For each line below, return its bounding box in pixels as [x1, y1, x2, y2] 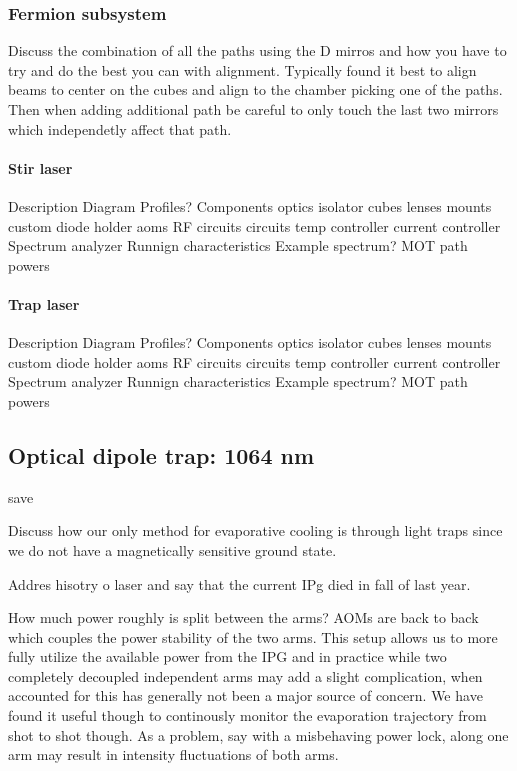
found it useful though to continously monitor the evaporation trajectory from [8, 705, 487, 726]
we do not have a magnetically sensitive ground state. [8, 539, 337, 560]
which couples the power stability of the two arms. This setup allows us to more [8, 626, 498, 647]
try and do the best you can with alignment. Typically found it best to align [8, 59, 477, 80]
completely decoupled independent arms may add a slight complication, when [8, 665, 483, 686]
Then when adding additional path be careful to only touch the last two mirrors [8, 99, 499, 119]
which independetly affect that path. [8, 118, 232, 139]
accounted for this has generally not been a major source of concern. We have [8, 685, 483, 706]
